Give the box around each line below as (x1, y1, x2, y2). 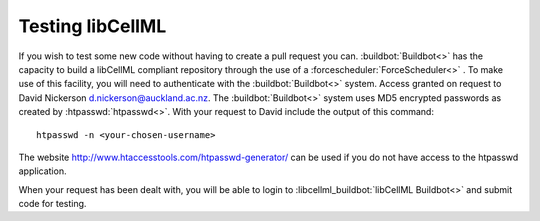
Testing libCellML (18, 15, 167, 37)
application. (18, 165, 67, 177)
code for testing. (18, 198, 87, 210)
